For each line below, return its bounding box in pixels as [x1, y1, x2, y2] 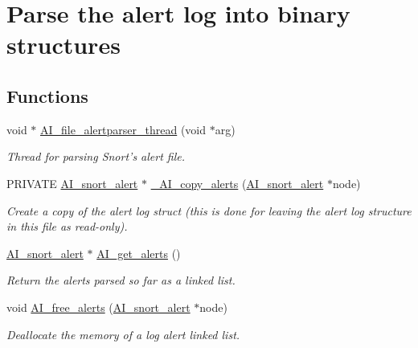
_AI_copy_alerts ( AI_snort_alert [150, 174, 324, 191]
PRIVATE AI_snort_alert [6, 174, 138, 191]
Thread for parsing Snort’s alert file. [6, 148, 186, 165]
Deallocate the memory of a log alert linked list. [6, 325, 240, 342]
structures [6, 28, 121, 61]
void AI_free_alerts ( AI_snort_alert [6, 298, 191, 315]
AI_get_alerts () [96, 244, 181, 261]
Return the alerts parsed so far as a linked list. [6, 272, 236, 289]
